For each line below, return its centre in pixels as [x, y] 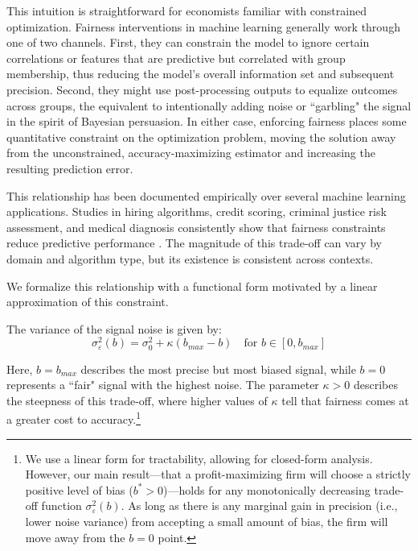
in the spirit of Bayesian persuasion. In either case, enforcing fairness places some [207, 121]
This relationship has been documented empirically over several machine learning [206, 195]
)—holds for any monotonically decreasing [267, 489]
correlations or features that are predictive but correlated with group [176, 58]
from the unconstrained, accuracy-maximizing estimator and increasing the [191, 153]
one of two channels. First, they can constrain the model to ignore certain [188, 42]
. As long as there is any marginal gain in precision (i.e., [259, 505]
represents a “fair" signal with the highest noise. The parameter [163, 385]
